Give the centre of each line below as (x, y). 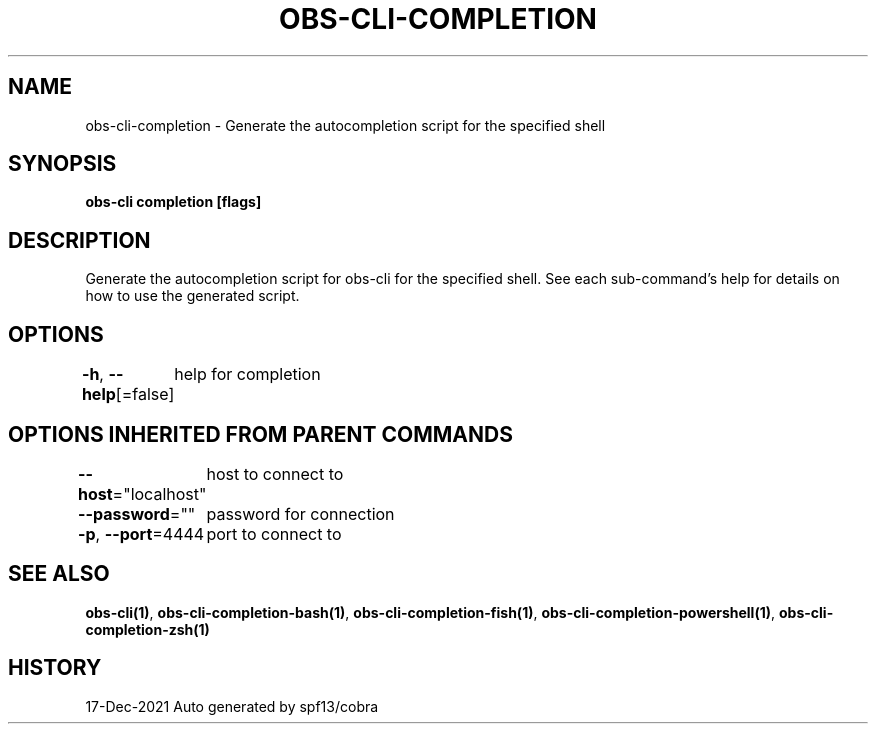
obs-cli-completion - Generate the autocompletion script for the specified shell (345, 125)
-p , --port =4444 (141, 533)
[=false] (145, 394)
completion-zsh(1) (147, 629)
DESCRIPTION (79, 240)
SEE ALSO (59, 574)
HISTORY (55, 668)
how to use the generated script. (192, 296)
